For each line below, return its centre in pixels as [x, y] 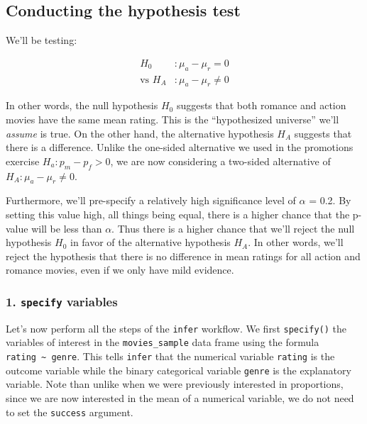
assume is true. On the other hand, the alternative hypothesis [140, 133]
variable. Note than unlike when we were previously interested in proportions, [175, 384]
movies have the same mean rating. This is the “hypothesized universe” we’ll [172, 119]
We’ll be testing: [42, 40]
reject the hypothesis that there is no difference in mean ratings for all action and [183, 256]
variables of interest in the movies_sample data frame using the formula [163, 342]
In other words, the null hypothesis [82, 105]
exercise [23, 161]
